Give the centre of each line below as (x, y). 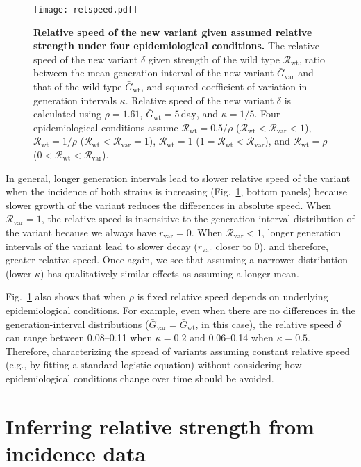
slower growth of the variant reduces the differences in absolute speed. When (169, 205)
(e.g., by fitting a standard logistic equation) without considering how (154, 364)
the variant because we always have (81, 232)
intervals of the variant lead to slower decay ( (102, 246)
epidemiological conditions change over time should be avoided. (140, 378)
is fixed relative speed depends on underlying (233, 296)
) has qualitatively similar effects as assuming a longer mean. (170, 273)
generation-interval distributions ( (77, 323)
